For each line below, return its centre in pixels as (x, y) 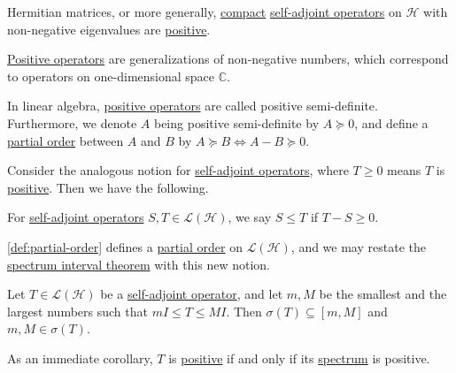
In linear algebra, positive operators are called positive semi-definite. (193, 106)
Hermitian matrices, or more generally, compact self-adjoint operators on (205, 11)
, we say (250, 217)
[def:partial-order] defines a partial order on (125, 246)
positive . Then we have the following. (108, 187)
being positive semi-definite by (236, 122)
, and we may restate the (358, 246)
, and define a (391, 122)
